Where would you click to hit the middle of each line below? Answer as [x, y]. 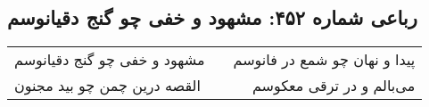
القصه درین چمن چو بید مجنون [107, 86]
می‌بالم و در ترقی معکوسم [334, 86]
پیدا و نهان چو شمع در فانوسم [324, 60]
